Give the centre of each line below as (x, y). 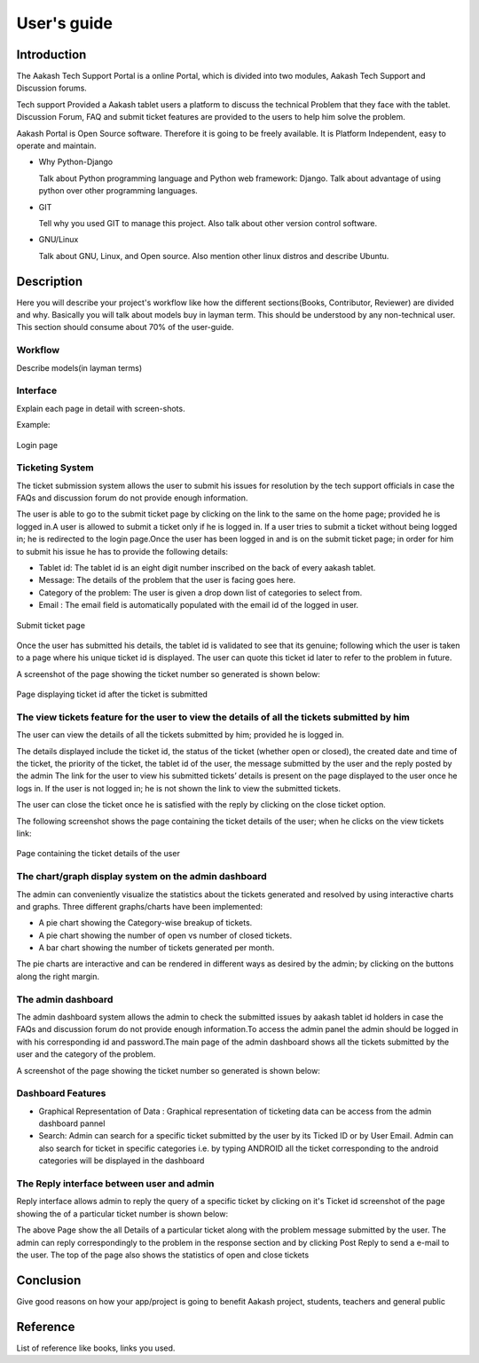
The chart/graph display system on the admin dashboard (142, 877)
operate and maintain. (56, 146)
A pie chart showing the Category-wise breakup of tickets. (145, 923)
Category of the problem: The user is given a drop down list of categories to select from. (200, 592)
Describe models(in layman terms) (79, 367)
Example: (33, 425)
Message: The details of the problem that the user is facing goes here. (167, 580)
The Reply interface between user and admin (115, 1184)
